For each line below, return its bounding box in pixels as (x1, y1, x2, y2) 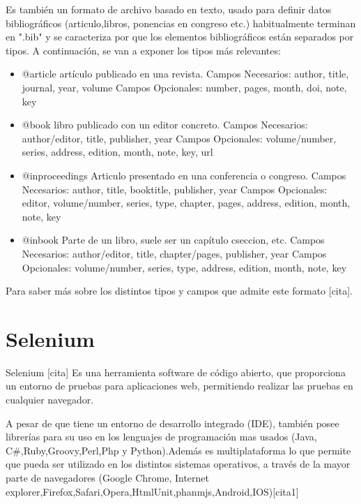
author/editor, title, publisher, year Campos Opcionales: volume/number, (22, 131, 337, 145)
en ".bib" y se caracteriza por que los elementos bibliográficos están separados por (6, 29, 354, 44)
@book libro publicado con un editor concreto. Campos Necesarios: (22, 117, 308, 132)
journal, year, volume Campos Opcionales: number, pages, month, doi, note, (22, 80, 347, 94)
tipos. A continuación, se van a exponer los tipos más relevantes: (6, 43, 281, 57)
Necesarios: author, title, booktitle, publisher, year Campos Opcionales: (22, 181, 328, 196)
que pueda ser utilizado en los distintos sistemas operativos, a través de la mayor (6, 457, 351, 471)
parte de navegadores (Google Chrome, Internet (6, 470, 209, 484)
